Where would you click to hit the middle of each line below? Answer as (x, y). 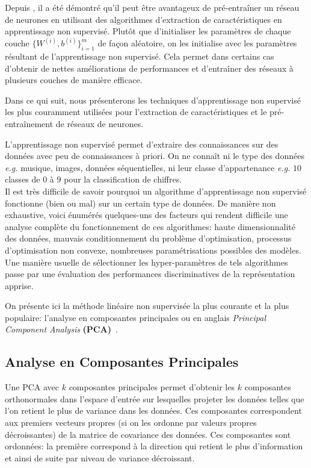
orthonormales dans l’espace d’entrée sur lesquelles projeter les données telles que (155, 398)
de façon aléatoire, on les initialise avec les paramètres (197, 43)
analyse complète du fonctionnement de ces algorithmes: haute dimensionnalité (150, 226)
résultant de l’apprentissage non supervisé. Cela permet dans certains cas (140, 56)
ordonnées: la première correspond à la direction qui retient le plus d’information (154, 446)
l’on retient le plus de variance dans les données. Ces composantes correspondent (153, 410)
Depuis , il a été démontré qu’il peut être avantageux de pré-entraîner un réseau (152, 7)
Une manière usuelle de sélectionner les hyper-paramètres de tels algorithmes (146, 262)
